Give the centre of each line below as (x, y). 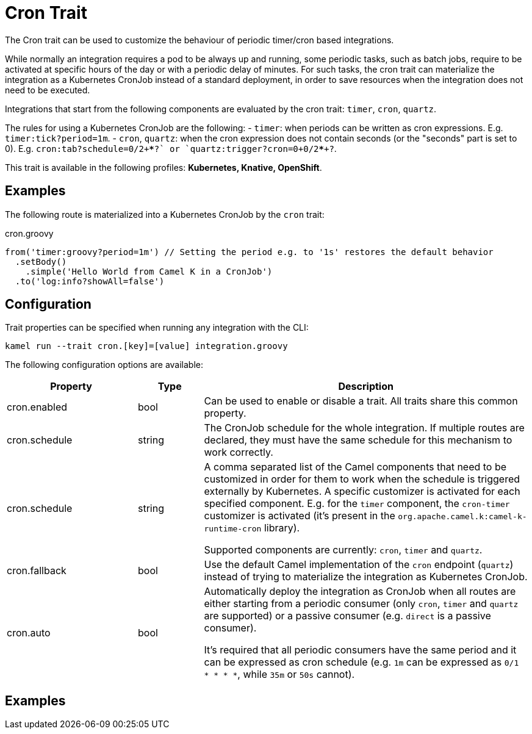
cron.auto (29, 633)
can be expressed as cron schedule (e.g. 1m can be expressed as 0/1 (361, 662)
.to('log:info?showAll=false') (90, 281)
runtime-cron (233, 529)
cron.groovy (29, 233)
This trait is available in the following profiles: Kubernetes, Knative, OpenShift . (164, 167)
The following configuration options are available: (104, 365)
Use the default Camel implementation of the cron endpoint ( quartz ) (359, 565)
